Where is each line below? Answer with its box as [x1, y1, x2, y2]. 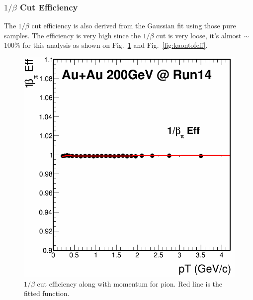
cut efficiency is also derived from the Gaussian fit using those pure [31, 20, 236, 31]
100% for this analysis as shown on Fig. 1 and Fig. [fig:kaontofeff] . [4, 40, 208, 50]
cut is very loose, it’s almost [156, 30, 242, 40]
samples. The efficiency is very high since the [4, 30, 141, 40]
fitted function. [24, 288, 70, 299]
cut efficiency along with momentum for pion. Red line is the [37, 278, 223, 289]
